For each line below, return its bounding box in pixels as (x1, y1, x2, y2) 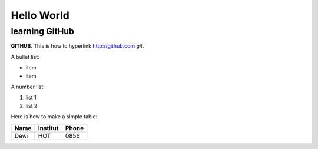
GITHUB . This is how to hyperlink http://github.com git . (11, 42, 144, 49)
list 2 (25, 102, 38, 109)
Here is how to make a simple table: (11, 113, 98, 120)
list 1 (25, 94, 37, 101)
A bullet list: (11, 53, 39, 60)
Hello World (11, 9, 70, 22)
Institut (38, 124, 59, 132)
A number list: (11, 83, 45, 90)
